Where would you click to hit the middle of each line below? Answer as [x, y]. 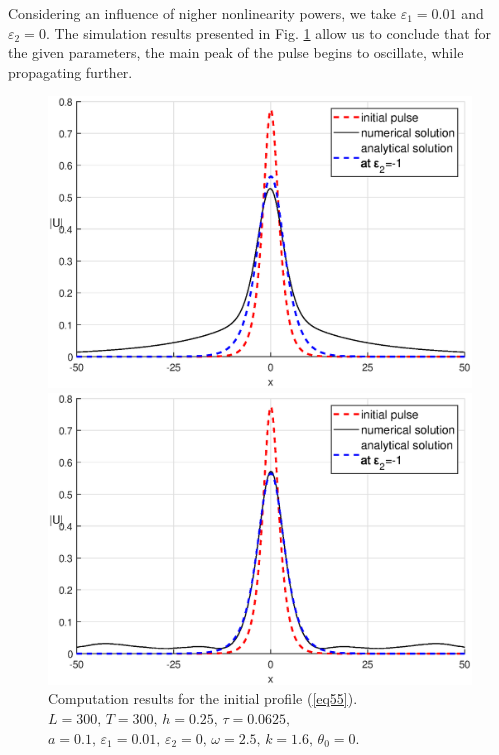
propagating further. [70, 71]
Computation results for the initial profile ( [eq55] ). [203, 698]
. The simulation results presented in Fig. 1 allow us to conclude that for [268, 32]
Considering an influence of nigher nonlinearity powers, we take [202, 13]
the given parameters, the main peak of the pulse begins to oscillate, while [236, 52]
